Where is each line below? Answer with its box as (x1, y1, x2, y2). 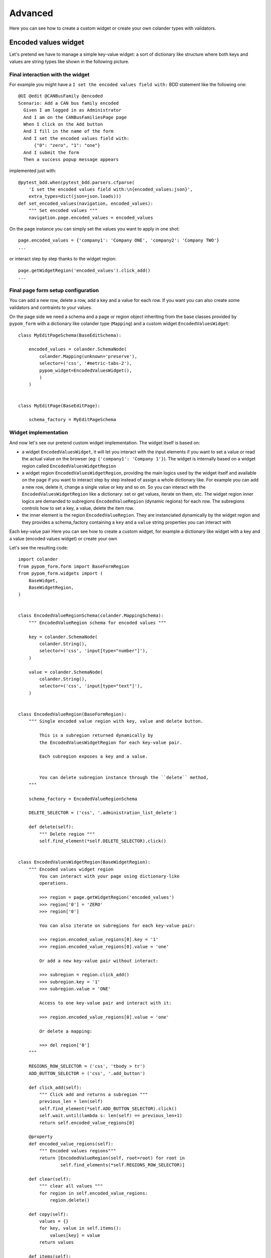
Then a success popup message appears (23, 156, 119, 162)
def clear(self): (28, 1176, 71, 1182)
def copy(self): (28, 1211, 69, 1217)
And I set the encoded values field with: (23, 135, 130, 141)
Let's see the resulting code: (9, 544, 69, 551)
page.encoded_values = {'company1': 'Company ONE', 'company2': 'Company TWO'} (18, 238, 219, 244)
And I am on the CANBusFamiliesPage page (23, 114, 127, 120)
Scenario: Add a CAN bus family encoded (18, 100, 119, 106)
